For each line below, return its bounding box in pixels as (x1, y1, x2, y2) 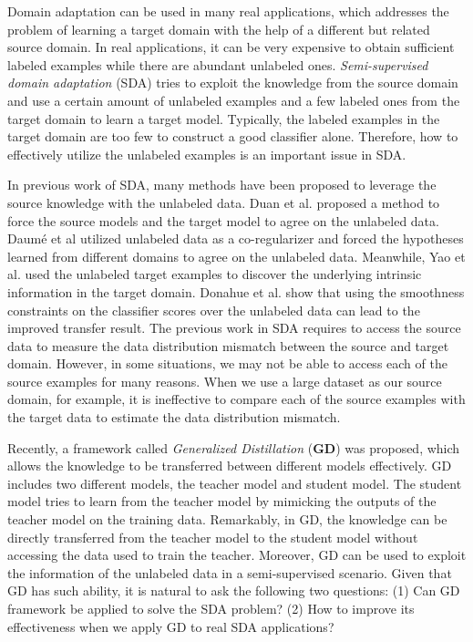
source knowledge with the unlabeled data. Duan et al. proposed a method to (7, 192, 440, 212)
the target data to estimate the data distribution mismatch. (7, 408, 341, 427)
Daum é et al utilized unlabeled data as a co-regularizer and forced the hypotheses (7, 229, 464, 248)
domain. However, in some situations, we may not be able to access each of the (7, 354, 447, 373)
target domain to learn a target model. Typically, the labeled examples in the (7, 109, 440, 128)
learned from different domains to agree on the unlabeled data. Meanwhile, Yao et (7, 246, 466, 265)
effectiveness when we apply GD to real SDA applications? (7, 616, 334, 636)
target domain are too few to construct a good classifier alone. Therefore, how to (7, 127, 458, 146)
